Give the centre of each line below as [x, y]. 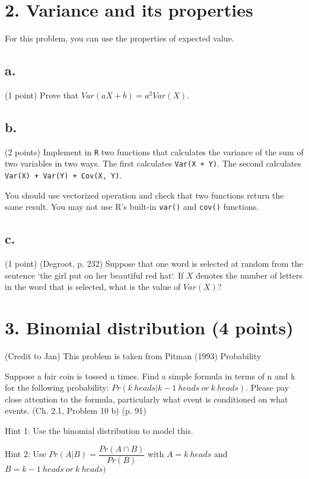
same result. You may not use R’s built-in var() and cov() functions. [132, 207]
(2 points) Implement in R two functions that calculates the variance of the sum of [154, 151]
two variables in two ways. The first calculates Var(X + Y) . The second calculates [153, 163]
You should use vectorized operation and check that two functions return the [144, 195]
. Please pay [267, 387]
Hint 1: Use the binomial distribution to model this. [99, 431]
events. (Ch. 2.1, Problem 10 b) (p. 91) [76, 411]
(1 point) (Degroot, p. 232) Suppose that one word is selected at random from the [154, 264]
